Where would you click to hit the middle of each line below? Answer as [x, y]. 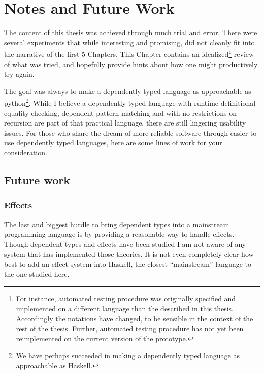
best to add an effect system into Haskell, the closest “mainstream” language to [128, 263]
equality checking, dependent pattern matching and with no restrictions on [121, 113]
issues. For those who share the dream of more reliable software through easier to [130, 132]
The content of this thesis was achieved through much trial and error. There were [131, 32]
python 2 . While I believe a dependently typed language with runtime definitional [130, 102]
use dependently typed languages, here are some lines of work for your [113, 143]
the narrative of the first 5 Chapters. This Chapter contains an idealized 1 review [129, 53]
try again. [19, 74]
